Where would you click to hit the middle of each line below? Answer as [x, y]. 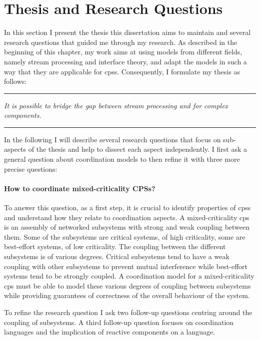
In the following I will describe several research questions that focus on [112, 139]
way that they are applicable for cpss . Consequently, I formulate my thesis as [122, 71]
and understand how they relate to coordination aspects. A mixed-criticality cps [127, 217]
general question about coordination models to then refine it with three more [122, 159]
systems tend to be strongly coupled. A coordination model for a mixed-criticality [129, 276]
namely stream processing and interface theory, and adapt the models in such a [125, 61]
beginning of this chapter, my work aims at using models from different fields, [123, 52]
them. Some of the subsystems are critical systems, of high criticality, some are [125, 236]
